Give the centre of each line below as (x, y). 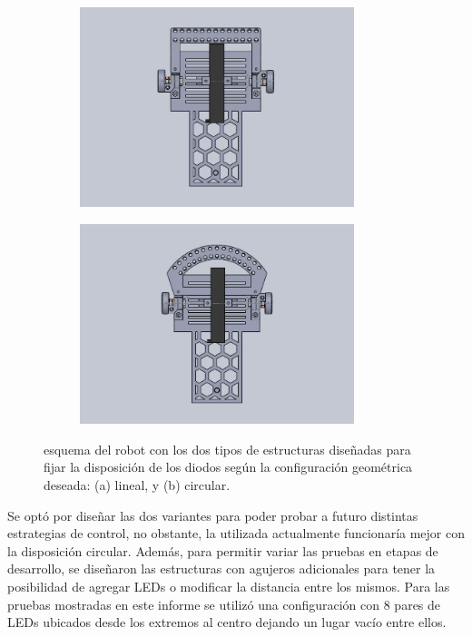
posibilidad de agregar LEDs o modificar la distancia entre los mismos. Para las (229, 586)
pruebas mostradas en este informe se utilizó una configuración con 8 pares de (224, 604)
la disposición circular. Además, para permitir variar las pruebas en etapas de (223, 550)
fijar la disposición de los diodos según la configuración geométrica (228, 467)
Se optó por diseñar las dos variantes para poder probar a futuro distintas (213, 515)
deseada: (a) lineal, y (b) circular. (137, 484)
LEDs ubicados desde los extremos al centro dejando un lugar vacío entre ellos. (227, 622)
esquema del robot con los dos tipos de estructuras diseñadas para (227, 449)
